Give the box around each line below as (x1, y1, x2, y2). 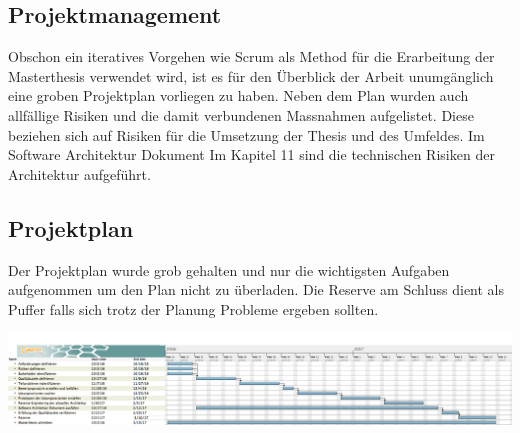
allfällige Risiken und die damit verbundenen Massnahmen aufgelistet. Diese (8, 104, 474, 125)
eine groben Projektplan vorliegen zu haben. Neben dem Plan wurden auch (8, 85, 469, 106)
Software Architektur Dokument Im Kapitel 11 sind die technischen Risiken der (8, 144, 495, 165)
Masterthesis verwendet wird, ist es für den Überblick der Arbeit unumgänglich (8, 65, 494, 86)
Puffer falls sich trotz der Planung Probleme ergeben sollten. (8, 298, 379, 319)
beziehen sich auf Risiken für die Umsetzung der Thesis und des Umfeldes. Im (8, 124, 485, 145)
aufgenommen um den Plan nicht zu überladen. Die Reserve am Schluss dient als (8, 279, 505, 300)
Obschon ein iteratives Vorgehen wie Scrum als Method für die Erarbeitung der (8, 46, 495, 67)
